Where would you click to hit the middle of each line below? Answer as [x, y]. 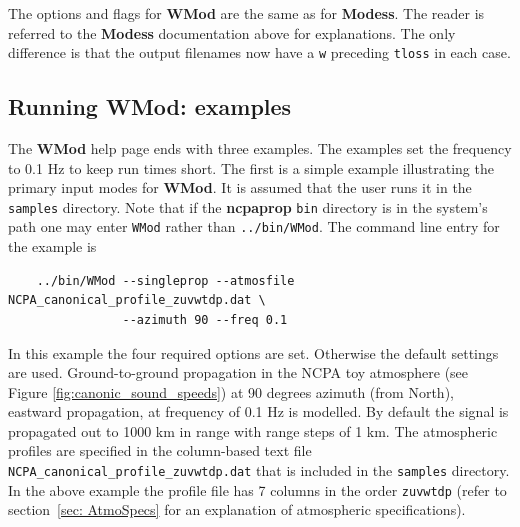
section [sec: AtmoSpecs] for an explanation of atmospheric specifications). [237, 509]
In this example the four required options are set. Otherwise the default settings [253, 352]
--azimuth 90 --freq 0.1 [205, 319]
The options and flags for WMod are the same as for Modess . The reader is [246, 13]
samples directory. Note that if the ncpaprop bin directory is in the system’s [248, 206]
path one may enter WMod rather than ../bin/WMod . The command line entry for [254, 226]
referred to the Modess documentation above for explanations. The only [232, 32]
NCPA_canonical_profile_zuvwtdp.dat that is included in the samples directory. [259, 470]
